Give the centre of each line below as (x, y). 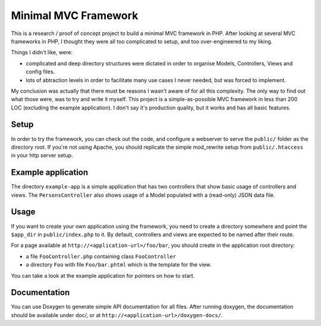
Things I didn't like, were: (42, 52)
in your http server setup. (42, 155)
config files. (40, 72)
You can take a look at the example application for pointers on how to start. (103, 275)
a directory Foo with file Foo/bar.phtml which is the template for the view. (119, 265)
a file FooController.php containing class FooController (101, 256)
